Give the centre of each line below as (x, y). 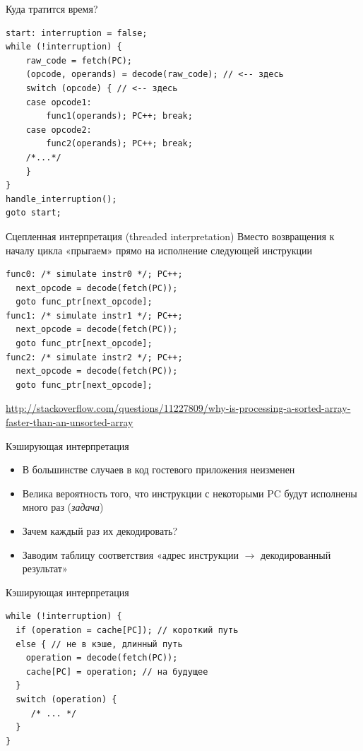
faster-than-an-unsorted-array (70, 422)
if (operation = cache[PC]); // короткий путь (127, 630)
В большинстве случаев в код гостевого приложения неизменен (159, 469)
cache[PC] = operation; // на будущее (117, 672)
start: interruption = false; (77, 33)
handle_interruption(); (61, 199)
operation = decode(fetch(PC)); (102, 658)
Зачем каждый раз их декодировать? (100, 531)
